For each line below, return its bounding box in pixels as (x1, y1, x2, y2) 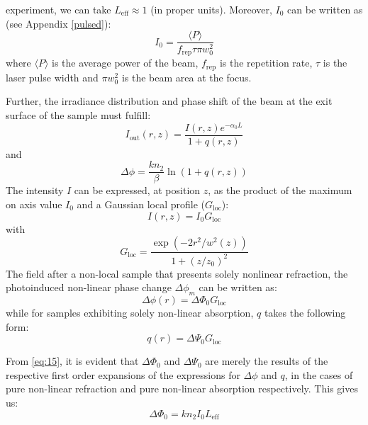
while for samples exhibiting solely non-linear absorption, (6, 305, 254, 319)
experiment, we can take (6, 2, 111, 16)
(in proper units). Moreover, (150, 2, 272, 16)
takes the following (264, 305, 346, 319)
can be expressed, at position (74, 183, 201, 198)
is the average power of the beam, (52, 55, 199, 70)
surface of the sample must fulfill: (6, 108, 151, 122)
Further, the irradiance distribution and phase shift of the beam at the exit (6, 93, 333, 108)
